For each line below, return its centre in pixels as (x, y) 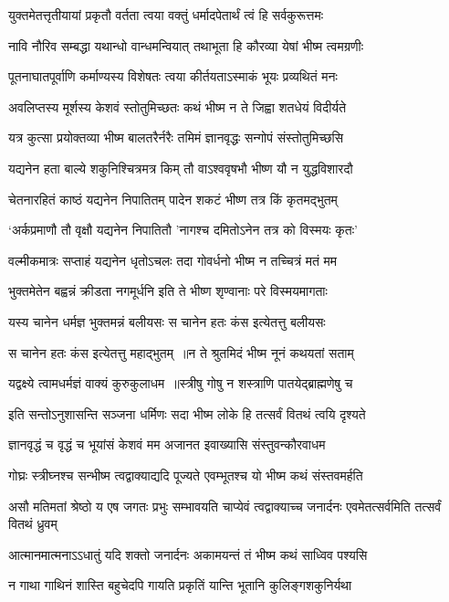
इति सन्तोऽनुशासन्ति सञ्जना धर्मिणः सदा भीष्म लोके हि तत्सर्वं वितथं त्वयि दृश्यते (187, 413)
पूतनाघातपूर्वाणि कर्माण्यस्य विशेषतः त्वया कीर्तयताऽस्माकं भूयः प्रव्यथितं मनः (173, 76)
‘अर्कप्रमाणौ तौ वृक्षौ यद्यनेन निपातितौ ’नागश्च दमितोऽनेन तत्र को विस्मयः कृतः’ (183, 230)
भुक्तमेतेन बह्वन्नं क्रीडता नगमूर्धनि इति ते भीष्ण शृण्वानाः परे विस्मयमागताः (168, 291)
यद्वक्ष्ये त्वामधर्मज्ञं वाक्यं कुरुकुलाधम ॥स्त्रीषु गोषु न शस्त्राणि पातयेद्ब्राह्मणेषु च (181, 383)
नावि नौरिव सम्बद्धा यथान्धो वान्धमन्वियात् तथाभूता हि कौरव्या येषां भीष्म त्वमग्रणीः (186, 45)
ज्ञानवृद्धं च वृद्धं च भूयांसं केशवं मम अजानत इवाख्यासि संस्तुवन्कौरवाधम (167, 444)
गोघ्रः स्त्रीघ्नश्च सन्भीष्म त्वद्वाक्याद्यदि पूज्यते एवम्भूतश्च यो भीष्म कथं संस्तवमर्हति (186, 475)
